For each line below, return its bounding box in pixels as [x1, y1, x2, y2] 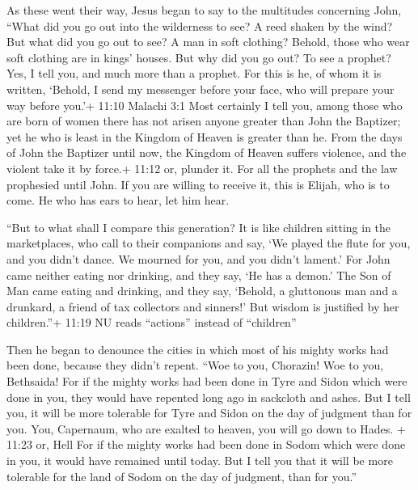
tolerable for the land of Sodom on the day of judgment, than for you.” [6, 467, 357, 484]
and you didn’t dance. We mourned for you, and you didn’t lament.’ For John [6, 250, 391, 267]
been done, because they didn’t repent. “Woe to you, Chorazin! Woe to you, [6, 357, 384, 374]
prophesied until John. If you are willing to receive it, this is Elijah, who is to [6, 175, 390, 192]
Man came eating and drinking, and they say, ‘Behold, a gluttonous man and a [6, 282, 398, 299]
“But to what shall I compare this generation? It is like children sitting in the [6, 218, 391, 235]
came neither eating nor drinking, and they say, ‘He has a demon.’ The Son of [6, 266, 391, 283]
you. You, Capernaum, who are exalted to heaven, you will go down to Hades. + [6, 420, 406, 437]
